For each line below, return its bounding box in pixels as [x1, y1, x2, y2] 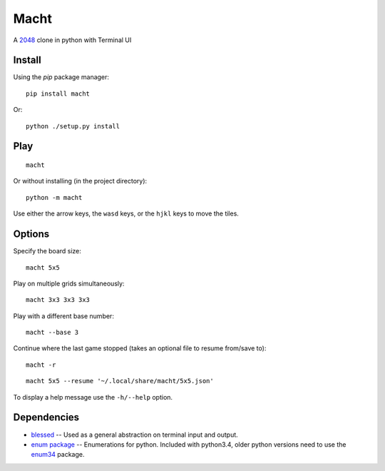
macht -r [26, 360, 56, 369]
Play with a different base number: [13, 311, 114, 320]
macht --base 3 [26, 328, 79, 337]
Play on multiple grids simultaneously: [13, 279, 125, 288]
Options [13, 228, 50, 240]
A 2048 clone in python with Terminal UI [13, 36, 132, 44]
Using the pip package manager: [13, 73, 110, 81]
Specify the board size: [13, 247, 82, 255]
